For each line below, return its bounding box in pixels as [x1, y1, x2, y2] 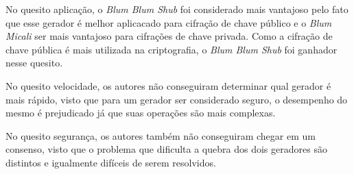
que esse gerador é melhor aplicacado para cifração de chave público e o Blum [5, 15, 332, 29]
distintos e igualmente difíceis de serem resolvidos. [5, 155, 216, 169]
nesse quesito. [5, 55, 63, 70]
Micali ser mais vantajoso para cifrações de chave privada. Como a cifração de [5, 29, 333, 43]
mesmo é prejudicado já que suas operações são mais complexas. [5, 105, 276, 120]
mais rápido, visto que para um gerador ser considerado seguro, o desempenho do [5, 92, 348, 106]
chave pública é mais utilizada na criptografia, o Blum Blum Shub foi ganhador [5, 42, 338, 56]
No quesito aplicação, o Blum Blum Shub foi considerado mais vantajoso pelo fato [5, 2, 349, 16]
